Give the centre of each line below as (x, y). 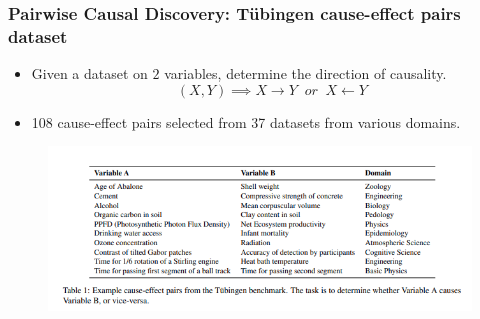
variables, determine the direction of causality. (305, 73)
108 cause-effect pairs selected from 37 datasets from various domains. (246, 121)
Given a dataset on (89, 73)
